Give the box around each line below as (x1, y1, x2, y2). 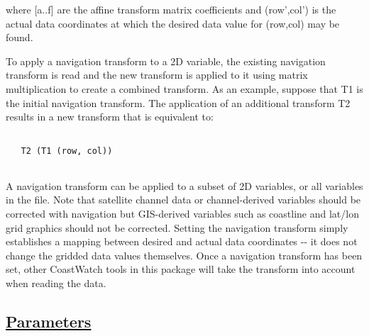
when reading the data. (6, 275, 106, 290)
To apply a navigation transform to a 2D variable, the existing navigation (6, 53, 326, 68)
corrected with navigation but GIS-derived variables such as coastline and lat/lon (6, 206, 359, 220)
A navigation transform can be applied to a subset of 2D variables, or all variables (6, 178, 363, 193)
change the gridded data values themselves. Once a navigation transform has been (6, 247, 363, 262)
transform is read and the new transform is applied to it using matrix (6, 67, 308, 82)
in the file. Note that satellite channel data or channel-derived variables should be (6, 192, 361, 207)
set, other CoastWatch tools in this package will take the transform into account (6, 262, 356, 276)
